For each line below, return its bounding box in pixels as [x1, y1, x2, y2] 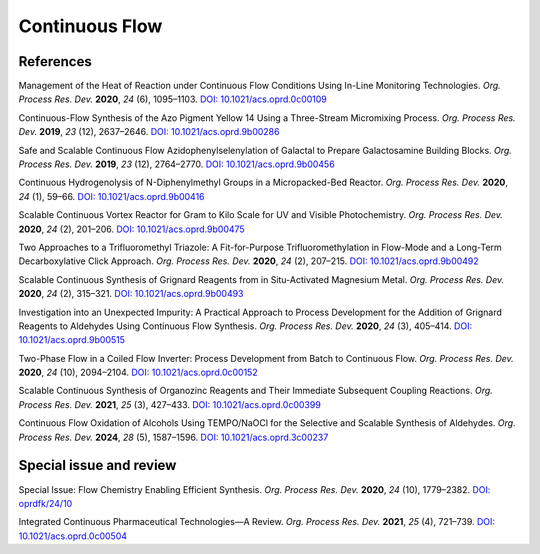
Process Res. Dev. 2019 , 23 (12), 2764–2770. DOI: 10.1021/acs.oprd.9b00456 [18, 158, 335, 170]
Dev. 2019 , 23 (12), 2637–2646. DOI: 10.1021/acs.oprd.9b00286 [18, 126, 280, 138]
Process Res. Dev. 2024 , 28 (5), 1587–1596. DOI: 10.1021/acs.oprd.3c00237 [18, 431, 329, 443]
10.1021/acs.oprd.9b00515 [18, 334, 125, 346]
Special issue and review [18, 457, 177, 474]
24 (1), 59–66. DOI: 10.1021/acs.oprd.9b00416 [18, 190, 205, 202]
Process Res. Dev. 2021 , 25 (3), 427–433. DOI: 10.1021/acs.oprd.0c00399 [18, 398, 322, 410]
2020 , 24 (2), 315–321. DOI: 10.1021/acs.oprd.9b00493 [18, 288, 244, 300]
